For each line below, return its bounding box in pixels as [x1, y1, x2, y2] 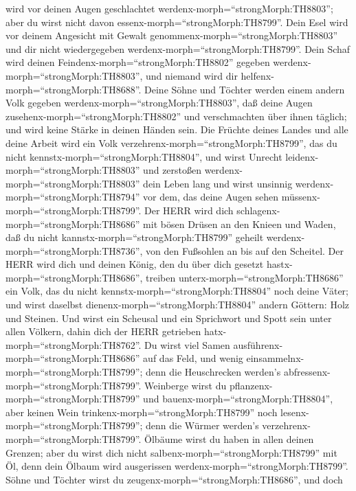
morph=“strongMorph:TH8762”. [5, 337, 142, 352]
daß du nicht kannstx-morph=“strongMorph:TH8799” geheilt [5, 230, 264, 244]
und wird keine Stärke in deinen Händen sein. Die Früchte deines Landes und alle [5, 122, 348, 137]
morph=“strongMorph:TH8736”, [5, 243, 143, 258]
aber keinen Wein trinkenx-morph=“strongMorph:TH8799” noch [5, 404, 278, 419]
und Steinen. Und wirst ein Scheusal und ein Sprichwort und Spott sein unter [5, 310, 332, 325]
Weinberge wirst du [144, 378, 227, 392]
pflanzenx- [229, 378, 273, 392]
